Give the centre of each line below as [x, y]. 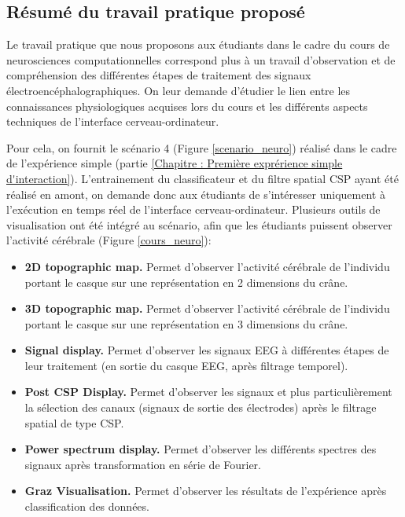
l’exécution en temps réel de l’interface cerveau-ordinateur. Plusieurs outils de [193, 209]
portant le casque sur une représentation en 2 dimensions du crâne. [186, 282]
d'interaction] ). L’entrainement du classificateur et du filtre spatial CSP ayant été [202, 178]
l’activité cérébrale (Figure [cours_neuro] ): [109, 240]
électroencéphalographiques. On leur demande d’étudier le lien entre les [179, 90]
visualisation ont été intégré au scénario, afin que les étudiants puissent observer [199, 224]
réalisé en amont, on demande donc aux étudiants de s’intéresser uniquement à [196, 194]
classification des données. [87, 506]
